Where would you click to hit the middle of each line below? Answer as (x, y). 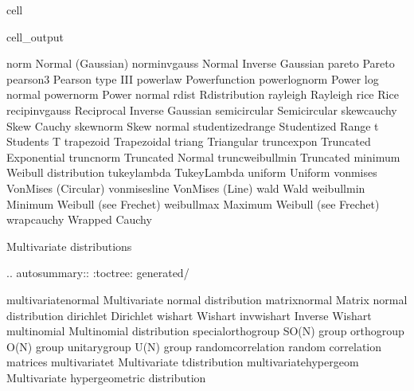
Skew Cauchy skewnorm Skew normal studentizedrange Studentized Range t (193, 125)
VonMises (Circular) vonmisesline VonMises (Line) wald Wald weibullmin (186, 188)
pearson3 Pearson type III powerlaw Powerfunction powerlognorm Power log (193, 78)
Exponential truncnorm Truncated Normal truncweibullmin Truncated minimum (203, 156)
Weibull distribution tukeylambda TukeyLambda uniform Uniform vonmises (192, 172)
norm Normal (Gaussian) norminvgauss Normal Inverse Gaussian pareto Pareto (201, 63)
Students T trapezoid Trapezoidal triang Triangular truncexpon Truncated (189, 141)
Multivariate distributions (69, 246)
